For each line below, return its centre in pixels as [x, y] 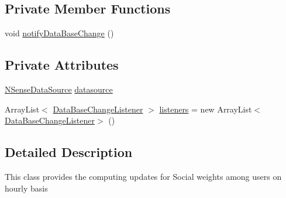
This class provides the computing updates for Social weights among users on [143, 176]
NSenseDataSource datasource [59, 89]
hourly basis [26, 188]
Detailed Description [69, 152]
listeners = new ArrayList [206, 109]
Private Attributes [62, 65]
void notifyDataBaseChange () [59, 33]
